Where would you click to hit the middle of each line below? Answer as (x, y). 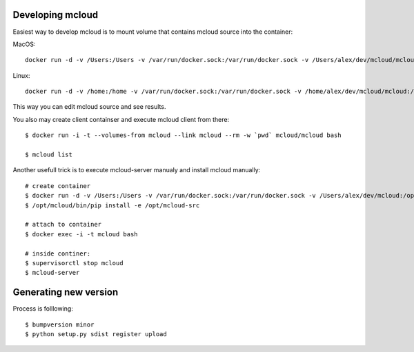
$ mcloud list (49, 155)
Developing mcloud (56, 15)
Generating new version (66, 292)
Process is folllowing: (43, 309)
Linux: (21, 75)
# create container (58, 186)
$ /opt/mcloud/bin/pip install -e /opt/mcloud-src (112, 205)
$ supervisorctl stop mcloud (74, 263)
